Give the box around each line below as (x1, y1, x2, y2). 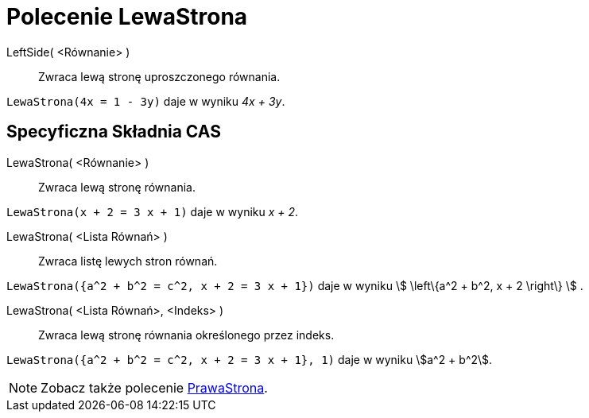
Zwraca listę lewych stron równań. (38, 254, 218, 268)
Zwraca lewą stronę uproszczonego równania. (38, 69, 281, 83)
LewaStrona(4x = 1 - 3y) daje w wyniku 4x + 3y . (6, 94, 285, 108)
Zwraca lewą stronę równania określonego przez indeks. (38, 327, 335, 342)
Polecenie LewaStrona (6, 3, 248, 30)
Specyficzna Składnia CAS (6, 122, 221, 142)
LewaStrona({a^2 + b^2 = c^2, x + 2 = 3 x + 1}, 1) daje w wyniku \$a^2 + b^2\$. (6, 352, 493, 366)
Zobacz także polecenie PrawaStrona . (41, 379, 268, 396)
